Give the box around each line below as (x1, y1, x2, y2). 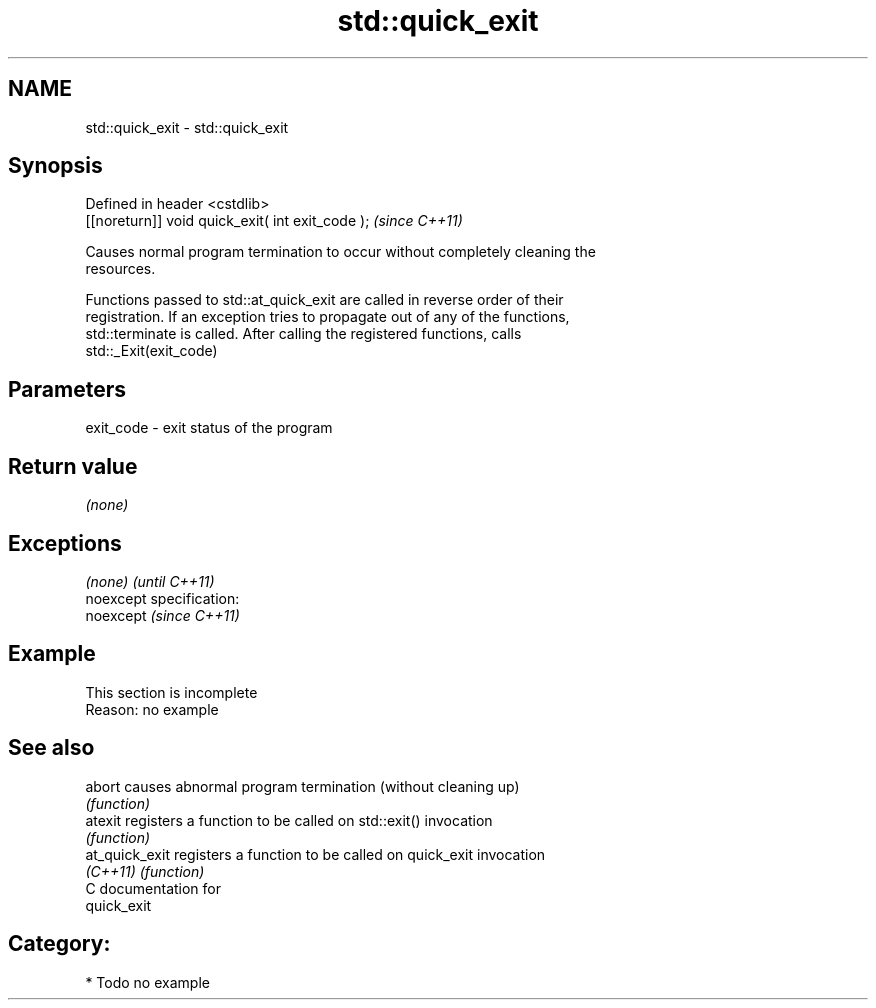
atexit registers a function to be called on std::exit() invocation (85, 811, 493, 829)
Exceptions (8, 530, 122, 556)
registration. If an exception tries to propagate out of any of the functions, (85, 308, 570, 326)
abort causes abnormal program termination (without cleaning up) (85, 777, 520, 795)
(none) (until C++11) (85, 572, 215, 590)
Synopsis (8, 153, 103, 179)
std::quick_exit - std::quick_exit (85, 118, 289, 136)
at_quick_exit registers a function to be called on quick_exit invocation (85, 845, 546, 863)
